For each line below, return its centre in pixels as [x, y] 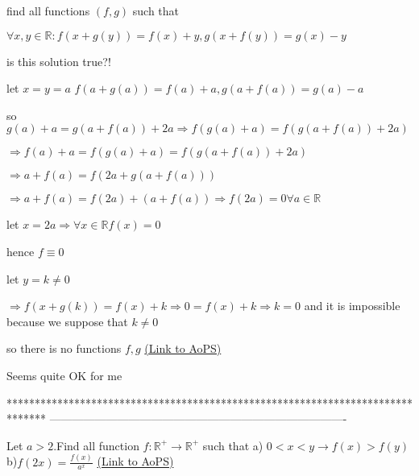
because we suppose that [67, 321]
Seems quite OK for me [64, 375]
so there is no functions [64, 348]
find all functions [48, 10]
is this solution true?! [59, 61]
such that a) [233, 445]
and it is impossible [352, 306]
